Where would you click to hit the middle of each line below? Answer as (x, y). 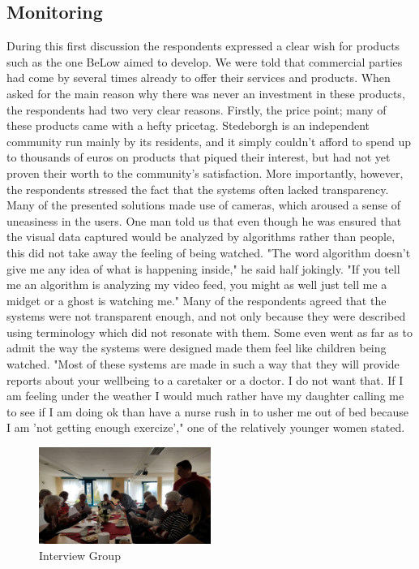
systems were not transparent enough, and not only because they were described (206, 316)
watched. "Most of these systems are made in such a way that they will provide (203, 364)
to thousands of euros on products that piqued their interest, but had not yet (199, 157)
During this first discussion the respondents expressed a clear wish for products (203, 46)
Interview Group (80, 555)
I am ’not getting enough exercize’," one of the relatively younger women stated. (206, 427)
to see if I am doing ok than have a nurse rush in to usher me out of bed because (207, 411)
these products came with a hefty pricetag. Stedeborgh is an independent (188, 125)
